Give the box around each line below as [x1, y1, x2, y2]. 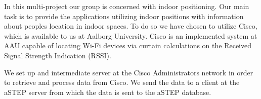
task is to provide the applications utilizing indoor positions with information [4, 11, 244, 21]
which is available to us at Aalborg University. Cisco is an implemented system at [4, 30, 257, 41]
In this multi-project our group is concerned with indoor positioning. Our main [4, 1, 249, 11]
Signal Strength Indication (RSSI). [4, 50, 111, 60]
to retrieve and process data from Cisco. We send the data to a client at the [4, 77, 240, 87]
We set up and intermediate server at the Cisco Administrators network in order [4, 67, 253, 77]
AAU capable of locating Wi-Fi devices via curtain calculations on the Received [4, 40, 252, 51]
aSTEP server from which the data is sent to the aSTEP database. [4, 86, 211, 97]
